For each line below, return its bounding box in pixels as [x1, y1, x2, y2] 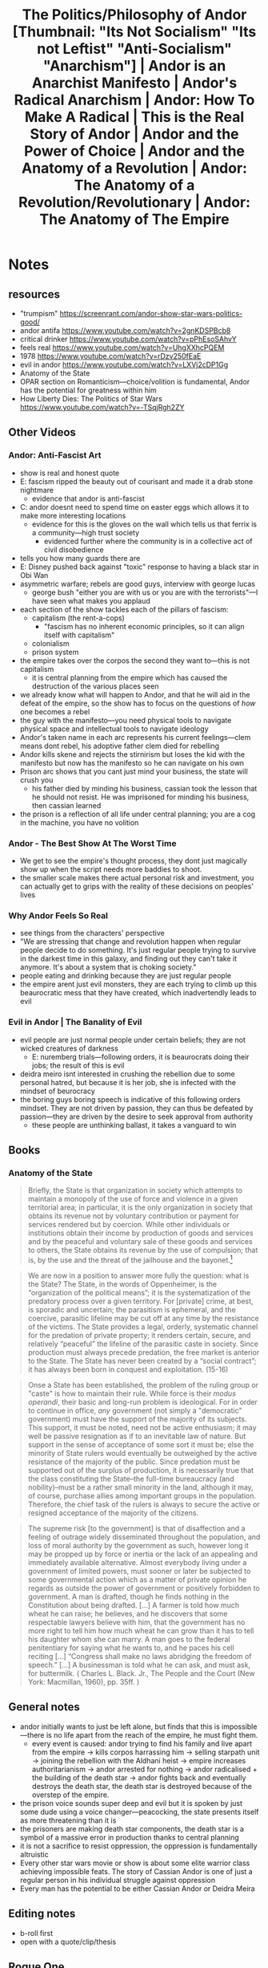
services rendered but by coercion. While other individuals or [27, 1220, 230, 1230]
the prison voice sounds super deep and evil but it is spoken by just [19, 1798, 242, 1807]
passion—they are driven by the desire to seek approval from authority [19, 1112, 254, 1121]
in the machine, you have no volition [19, 817, 139, 827]
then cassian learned [31, 800, 102, 810]
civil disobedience [43, 544, 104, 555]
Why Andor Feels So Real [8, 909, 108, 921]
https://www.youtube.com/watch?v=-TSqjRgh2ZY [19, 403, 185, 412]
